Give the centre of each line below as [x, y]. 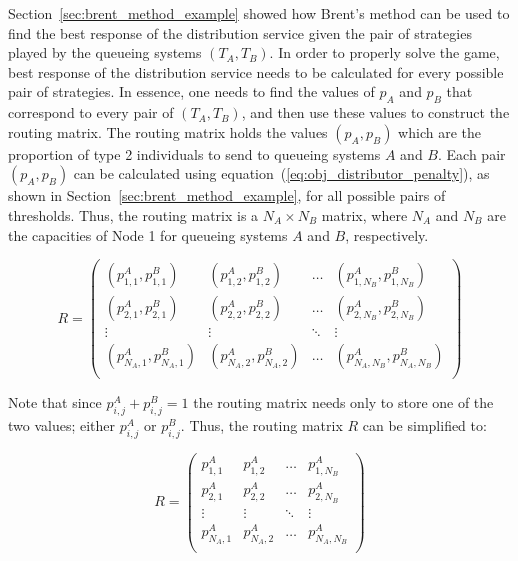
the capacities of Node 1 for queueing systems [148, 234]
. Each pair [471, 153]
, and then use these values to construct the [375, 112]
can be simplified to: [424, 425]
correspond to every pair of [91, 112]
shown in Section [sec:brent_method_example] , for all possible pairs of [227, 195]
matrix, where [364, 214]
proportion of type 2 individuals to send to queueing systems [194, 153]
